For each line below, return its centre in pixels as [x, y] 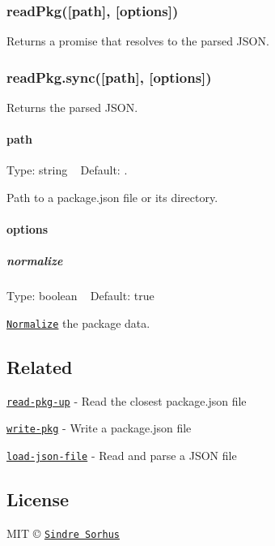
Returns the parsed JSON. [72, 107]
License [38, 499]
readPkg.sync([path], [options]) [109, 77]
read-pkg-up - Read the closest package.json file [127, 400]
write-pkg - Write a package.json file [99, 428]
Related [40, 367]
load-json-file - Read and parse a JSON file [122, 456]
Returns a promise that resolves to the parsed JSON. [138, 41]
